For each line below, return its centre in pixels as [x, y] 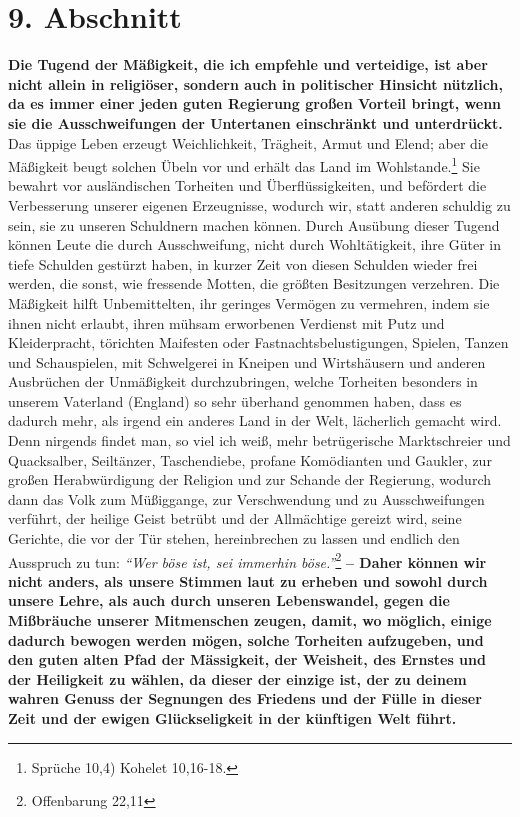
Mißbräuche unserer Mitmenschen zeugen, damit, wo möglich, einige [250, 620]
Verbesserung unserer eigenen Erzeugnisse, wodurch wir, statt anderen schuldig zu [259, 204]
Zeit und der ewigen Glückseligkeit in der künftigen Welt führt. [232, 718]
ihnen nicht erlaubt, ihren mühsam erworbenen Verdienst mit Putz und [226, 322]
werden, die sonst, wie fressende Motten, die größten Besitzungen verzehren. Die [254, 283]
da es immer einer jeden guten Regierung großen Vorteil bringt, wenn [255, 103]
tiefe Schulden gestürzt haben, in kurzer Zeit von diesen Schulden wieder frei [243, 263]
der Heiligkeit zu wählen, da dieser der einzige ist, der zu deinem [237, 678]
